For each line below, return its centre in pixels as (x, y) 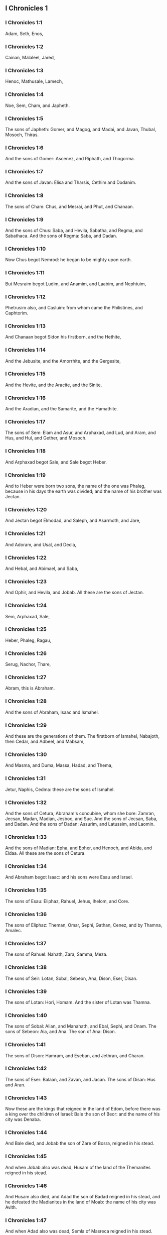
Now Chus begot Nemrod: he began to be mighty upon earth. (68, 260)
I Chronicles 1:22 (26, 557)
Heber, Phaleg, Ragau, (28, 640)
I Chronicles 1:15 (26, 374)
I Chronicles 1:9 (24, 219)
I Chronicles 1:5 (24, 119)
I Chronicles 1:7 (24, 172)
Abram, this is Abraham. (30, 688)
